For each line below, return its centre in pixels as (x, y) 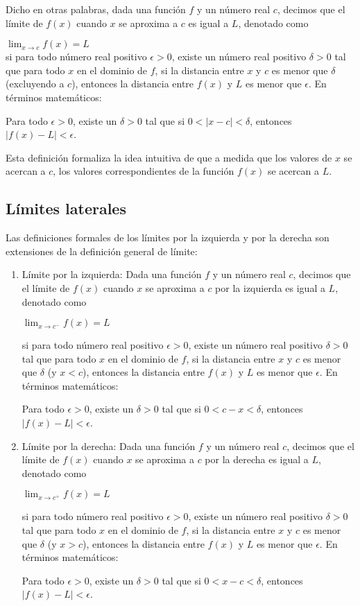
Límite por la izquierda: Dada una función (112, 274)
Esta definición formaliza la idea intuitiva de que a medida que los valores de (169, 157)
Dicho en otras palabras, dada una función (96, 9)
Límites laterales (66, 208)
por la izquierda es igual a (270, 287)
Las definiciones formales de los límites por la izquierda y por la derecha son (168, 237)
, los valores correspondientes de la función (144, 171)
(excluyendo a (35, 84)
